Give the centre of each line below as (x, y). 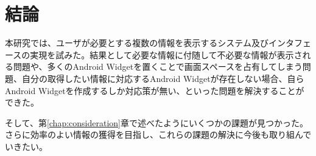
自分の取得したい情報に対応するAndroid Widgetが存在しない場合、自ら (163, 78)
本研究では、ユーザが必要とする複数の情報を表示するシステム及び (137, 43)
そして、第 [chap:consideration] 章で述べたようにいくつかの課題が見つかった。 (156, 122)
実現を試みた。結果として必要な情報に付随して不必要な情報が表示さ (166, 54)
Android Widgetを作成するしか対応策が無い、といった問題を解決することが (155, 90)
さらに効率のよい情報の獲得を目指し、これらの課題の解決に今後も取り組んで (158, 134)
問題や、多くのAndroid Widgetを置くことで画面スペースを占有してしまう (158, 66)
